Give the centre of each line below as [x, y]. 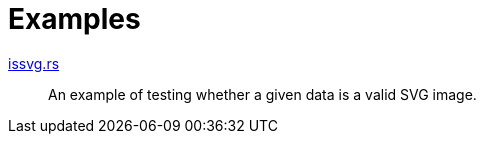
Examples [74, 19]
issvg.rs [34, 63]
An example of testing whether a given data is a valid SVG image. [262, 94]
